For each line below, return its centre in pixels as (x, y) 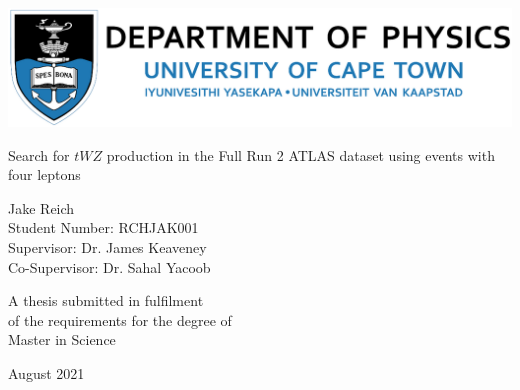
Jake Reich (41, 207)
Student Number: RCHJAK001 (103, 227)
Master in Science (62, 339)
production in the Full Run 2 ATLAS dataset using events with (300, 154)
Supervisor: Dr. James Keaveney (107, 247)
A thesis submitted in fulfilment (106, 300)
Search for (39, 154)
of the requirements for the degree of (120, 319)
